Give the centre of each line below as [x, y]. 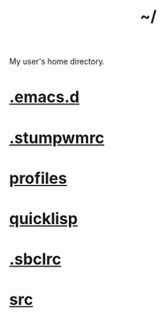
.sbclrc [35, 259]
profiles [38, 178]
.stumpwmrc [57, 138]
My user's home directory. [57, 62]
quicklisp [43, 218]
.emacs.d [44, 97]
